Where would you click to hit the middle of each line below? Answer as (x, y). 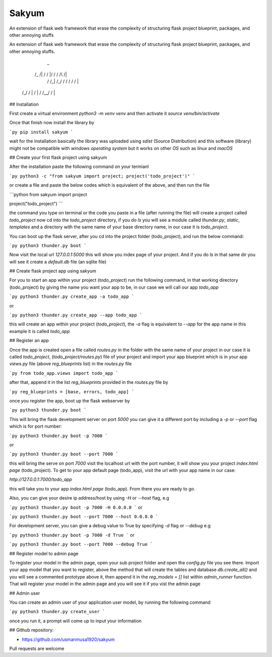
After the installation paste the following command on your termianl (79, 167)
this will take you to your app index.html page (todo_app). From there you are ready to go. (102, 488)
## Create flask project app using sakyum (53, 271)
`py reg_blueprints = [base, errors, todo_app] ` (72, 392)
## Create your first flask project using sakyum (58, 157)
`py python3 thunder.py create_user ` (57, 612)
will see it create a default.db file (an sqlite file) (58, 262)
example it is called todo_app (40, 331)
